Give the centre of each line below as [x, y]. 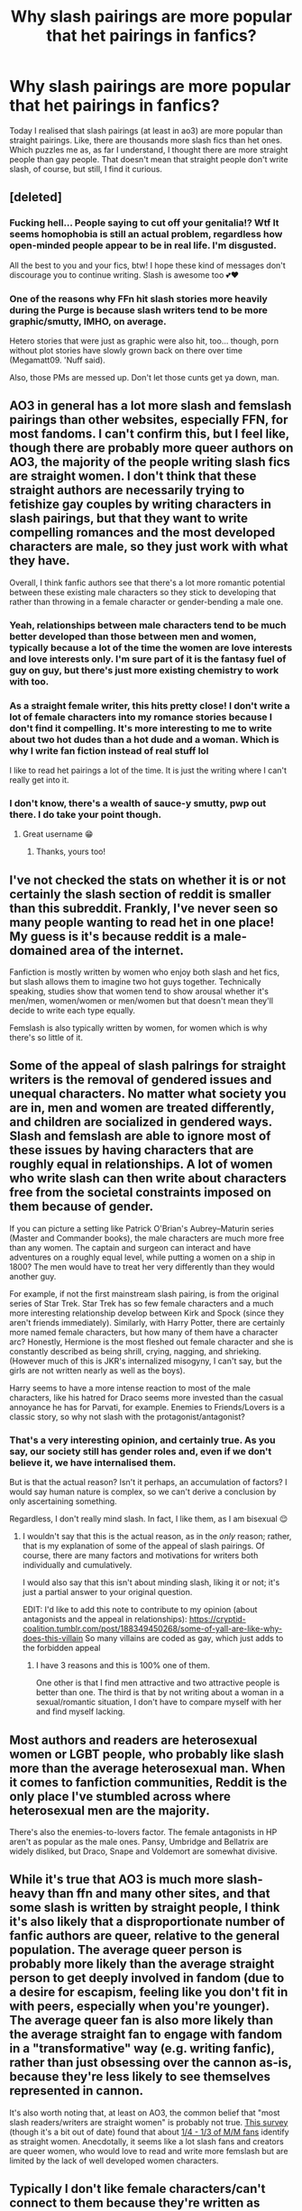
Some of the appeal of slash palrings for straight [148, 1066]
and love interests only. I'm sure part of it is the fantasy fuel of [148, 658]
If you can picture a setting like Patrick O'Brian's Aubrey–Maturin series [142, 1228]
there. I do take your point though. [86, 814]
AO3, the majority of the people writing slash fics [150, 462]
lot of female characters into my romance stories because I [141, 717]
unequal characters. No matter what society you [148, 1094]
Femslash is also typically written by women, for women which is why [138, 1028]
